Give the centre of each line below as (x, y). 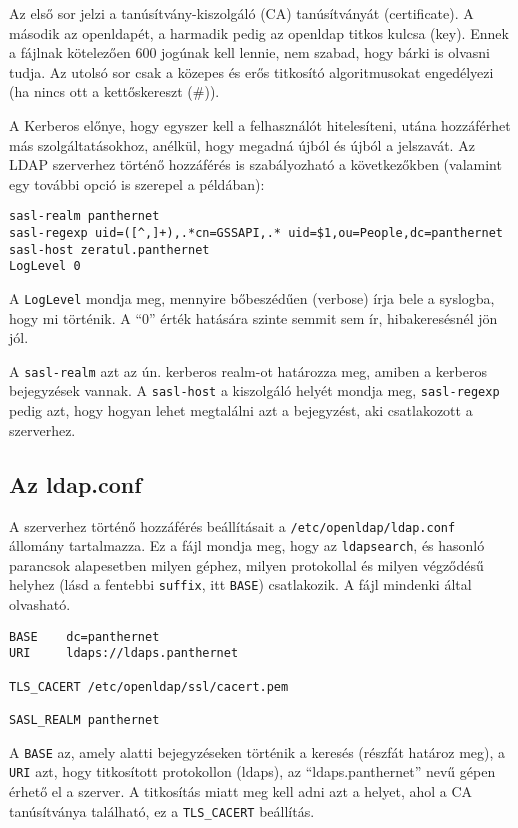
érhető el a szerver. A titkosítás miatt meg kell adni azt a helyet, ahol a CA (241, 790)
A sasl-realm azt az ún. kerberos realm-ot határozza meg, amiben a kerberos (248, 370)
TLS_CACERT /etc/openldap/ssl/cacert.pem (149, 686)
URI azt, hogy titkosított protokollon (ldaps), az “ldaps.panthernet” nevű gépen (252, 771)
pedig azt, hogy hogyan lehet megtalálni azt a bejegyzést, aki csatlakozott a (241, 410)
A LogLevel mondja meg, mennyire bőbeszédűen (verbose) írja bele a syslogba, (252, 297)
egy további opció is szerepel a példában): (137, 183)
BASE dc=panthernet (84, 636)
